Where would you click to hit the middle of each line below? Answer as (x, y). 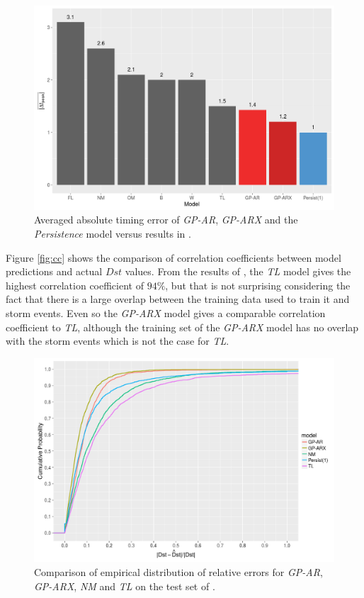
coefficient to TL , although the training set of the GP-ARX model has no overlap (182, 327)
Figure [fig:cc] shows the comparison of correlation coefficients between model (174, 257)
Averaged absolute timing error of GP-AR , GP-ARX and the (166, 220)
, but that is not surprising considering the (258, 285)
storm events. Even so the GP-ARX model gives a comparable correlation (166, 312)
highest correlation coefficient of (75, 285)
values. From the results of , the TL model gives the (238, 271)
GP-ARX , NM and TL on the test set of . (125, 586)
